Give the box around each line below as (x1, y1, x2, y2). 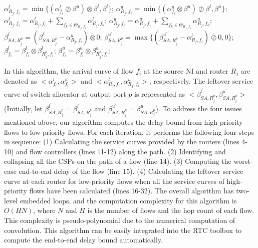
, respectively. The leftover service (149, 76, 253, 86)
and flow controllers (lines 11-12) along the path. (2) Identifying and (16, 146, 226, 156)
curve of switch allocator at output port (4, 88, 126, 99)
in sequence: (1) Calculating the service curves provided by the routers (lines (4, 136, 239, 147)
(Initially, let (4, 103, 43, 113)
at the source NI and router (143, 65, 228, 76)
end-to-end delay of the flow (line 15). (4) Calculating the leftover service (19, 165, 243, 176)
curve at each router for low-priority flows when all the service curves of (4, 175, 224, 186)
